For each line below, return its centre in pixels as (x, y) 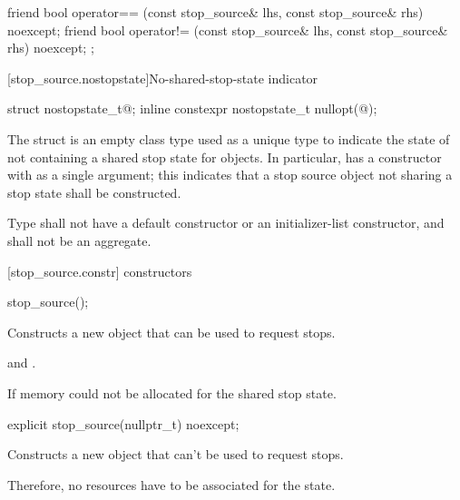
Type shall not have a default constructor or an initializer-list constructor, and (226, 223)
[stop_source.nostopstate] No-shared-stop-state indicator (163, 78)
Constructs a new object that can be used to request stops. (171, 332)
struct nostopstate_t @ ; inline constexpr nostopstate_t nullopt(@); (192, 108)
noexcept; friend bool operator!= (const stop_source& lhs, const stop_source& (228, 29)
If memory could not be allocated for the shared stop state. (172, 392)
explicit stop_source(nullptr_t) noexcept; (123, 423)
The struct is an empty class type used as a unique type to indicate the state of (229, 138)
